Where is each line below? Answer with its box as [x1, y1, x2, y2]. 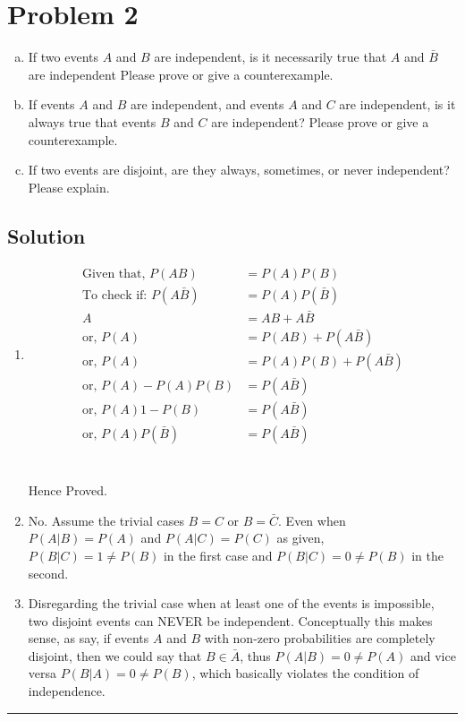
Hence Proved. [28, 481, 107, 500]
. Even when [278, 511, 346, 529]
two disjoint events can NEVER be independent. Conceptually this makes [28, 611, 433, 630]
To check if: [81, 288, 148, 302]
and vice [410, 646, 456, 665]
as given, [276, 528, 325, 547]
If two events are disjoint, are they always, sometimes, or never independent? [28, 160, 450, 179]
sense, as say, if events [28, 629, 149, 648]
